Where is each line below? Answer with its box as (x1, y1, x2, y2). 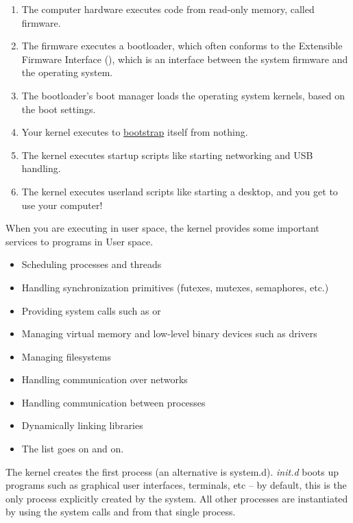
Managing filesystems (21, 349, 111, 363)
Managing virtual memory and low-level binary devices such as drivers (21, 326, 317, 341)
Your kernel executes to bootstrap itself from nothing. (21, 125, 248, 139)
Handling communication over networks (21, 372, 188, 387)
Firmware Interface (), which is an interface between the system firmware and (21, 51, 348, 66)
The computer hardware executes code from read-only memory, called (21, 2, 315, 16)
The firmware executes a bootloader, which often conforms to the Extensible (21, 38, 343, 53)
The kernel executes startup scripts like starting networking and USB (21, 147, 313, 162)
